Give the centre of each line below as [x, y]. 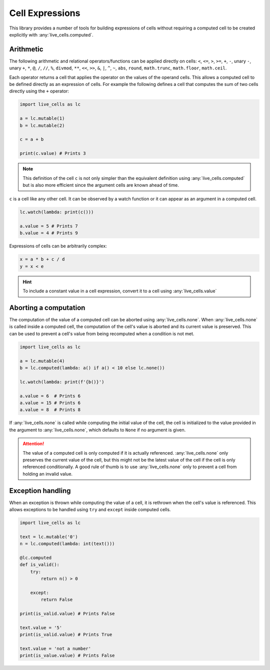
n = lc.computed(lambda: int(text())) [67, 544]
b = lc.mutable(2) [42, 125]
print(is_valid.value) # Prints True [66, 635]
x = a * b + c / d [42, 259]
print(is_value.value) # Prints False [67, 656]
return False [57, 600]
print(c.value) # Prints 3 [53, 153]
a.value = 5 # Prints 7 [49, 226]
